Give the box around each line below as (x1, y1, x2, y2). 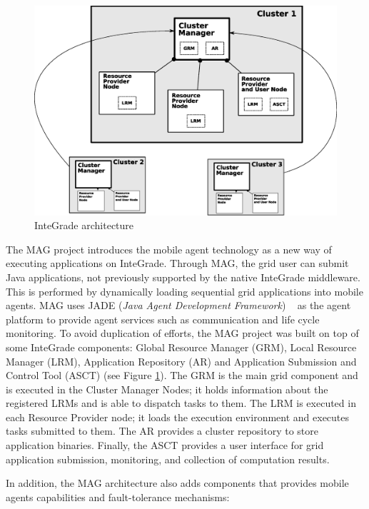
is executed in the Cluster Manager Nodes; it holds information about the (6, 381, 328, 396)
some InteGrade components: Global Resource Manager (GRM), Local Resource (6, 339, 357, 354)
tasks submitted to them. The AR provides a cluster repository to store (6, 423, 319, 438)
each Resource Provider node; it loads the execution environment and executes (6, 409, 350, 424)
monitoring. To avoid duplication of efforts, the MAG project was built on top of (6, 326, 359, 341)
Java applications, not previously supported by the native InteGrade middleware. (6, 269, 360, 284)
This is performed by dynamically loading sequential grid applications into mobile (6, 283, 363, 298)
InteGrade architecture (34, 218, 134, 233)
